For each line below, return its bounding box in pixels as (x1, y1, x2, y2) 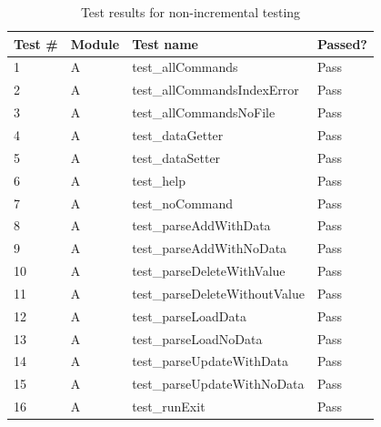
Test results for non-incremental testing (80, 3, 301, 21)
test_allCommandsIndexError (132, 80, 299, 99)
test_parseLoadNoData (132, 329, 263, 348)
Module (70, 34, 120, 53)
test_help (132, 170, 185, 189)
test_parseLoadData (132, 306, 246, 325)
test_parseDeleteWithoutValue (132, 283, 305, 302)
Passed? (316, 34, 367, 53)
